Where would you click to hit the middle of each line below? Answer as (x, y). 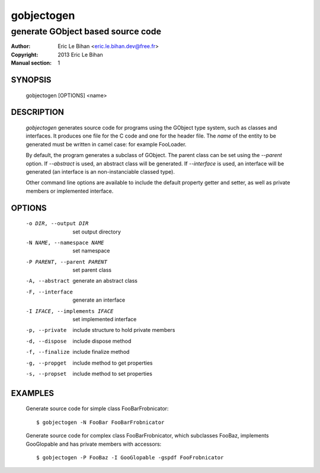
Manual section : (31, 63)
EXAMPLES (33, 393)
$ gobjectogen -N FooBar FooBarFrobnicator (100, 422)
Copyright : (25, 55)
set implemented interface (105, 319)
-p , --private (46, 330)
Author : (21, 46)
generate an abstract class (105, 281)
